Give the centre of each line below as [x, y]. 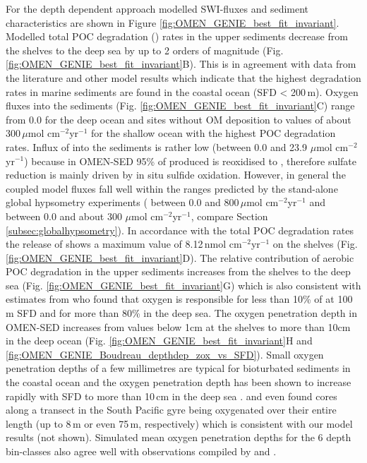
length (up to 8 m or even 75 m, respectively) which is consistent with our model [179, 423]
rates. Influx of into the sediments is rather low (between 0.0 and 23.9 [157, 146]
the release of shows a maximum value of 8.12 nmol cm [124, 244]
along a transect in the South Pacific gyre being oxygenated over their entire [171, 410]
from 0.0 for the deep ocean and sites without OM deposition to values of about [179, 119]
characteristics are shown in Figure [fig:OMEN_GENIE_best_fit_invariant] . [173, 22]
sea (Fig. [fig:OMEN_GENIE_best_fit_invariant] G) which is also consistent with [183, 285]
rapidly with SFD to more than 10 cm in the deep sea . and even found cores [172, 396]
